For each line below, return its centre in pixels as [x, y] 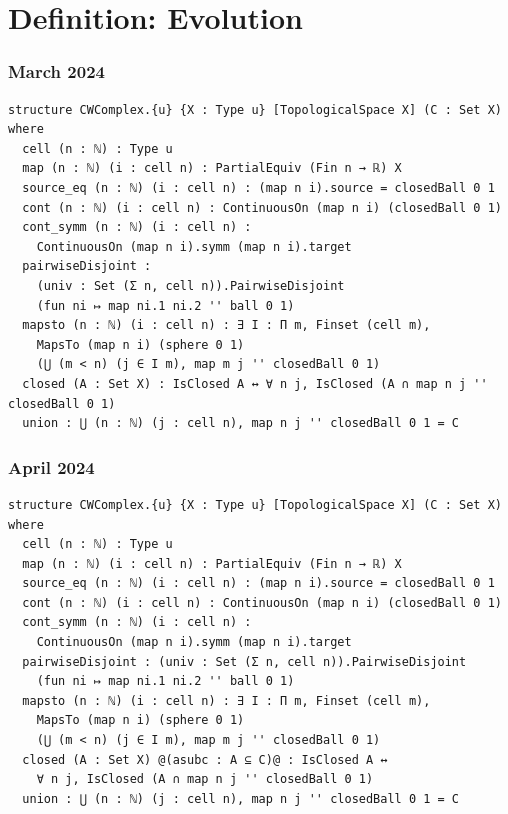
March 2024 [56, 71]
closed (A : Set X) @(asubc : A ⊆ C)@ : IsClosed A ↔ [205, 759]
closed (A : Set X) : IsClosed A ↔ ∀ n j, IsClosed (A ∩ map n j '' [255, 383]
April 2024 [51, 466]
